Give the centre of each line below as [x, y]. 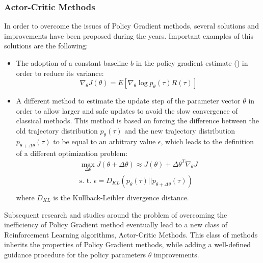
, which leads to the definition [207, 141]
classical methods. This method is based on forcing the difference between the [137, 121]
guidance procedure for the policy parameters [75, 254]
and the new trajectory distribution [180, 130]
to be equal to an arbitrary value [104, 141]
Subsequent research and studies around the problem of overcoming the [116, 214]
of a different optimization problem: [72, 153]
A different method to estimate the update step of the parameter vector [128, 101]
